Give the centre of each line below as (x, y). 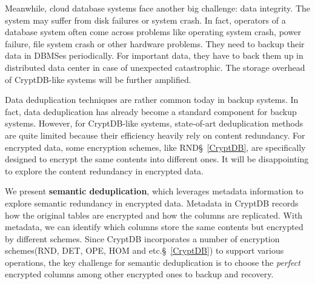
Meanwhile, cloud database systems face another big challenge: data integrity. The (157, 8)
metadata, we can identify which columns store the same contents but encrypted (154, 227)
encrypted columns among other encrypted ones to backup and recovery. (139, 274)
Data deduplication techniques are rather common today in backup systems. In (152, 100)
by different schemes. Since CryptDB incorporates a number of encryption (142, 238)
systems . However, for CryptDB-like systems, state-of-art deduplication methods (154, 123)
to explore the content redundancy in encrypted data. (104, 170)
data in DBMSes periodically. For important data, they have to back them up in (154, 55)
